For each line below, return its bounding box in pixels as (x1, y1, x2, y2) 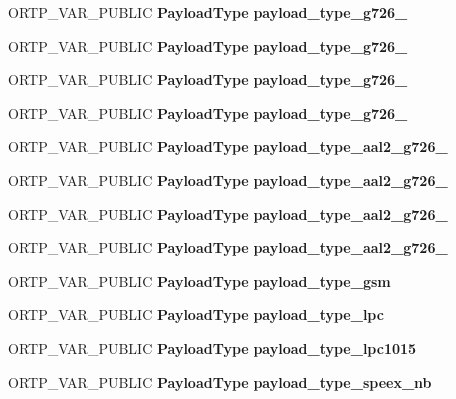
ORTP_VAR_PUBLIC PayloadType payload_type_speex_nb (8, 371, 432, 392)
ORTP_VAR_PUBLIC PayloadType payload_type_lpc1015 (8, 337, 417, 358)
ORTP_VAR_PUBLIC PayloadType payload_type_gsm (8, 270, 391, 291)
